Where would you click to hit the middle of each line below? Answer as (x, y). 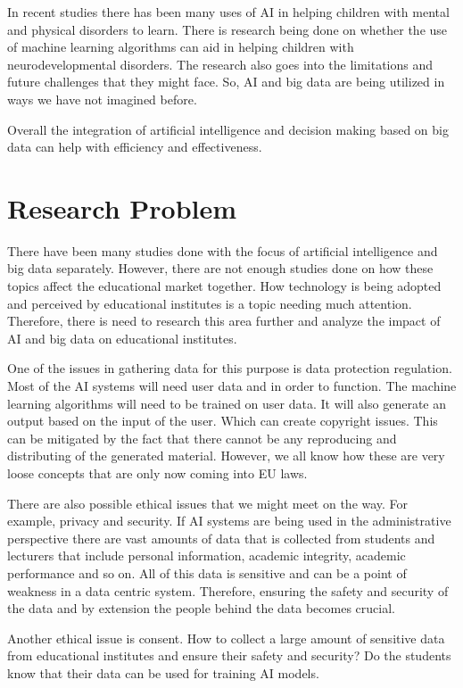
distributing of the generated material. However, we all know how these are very (226, 456)
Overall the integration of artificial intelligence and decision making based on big (228, 129)
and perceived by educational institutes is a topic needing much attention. (210, 303)
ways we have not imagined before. (102, 99)
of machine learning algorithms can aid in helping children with (181, 47)
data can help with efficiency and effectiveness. (135, 147)
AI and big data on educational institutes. (122, 338)
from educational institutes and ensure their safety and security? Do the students (229, 655)
